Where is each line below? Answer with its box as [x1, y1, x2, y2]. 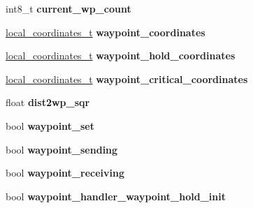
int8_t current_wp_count [6, 1, 131, 15]
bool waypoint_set [6, 118, 95, 133]
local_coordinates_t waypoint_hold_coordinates [6, 48, 236, 63]
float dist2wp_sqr [6, 95, 90, 110]
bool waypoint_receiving [6, 165, 124, 180]
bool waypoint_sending [6, 142, 118, 156]
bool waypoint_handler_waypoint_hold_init [6, 188, 226, 203]
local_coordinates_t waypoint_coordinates [6, 24, 205, 39]
